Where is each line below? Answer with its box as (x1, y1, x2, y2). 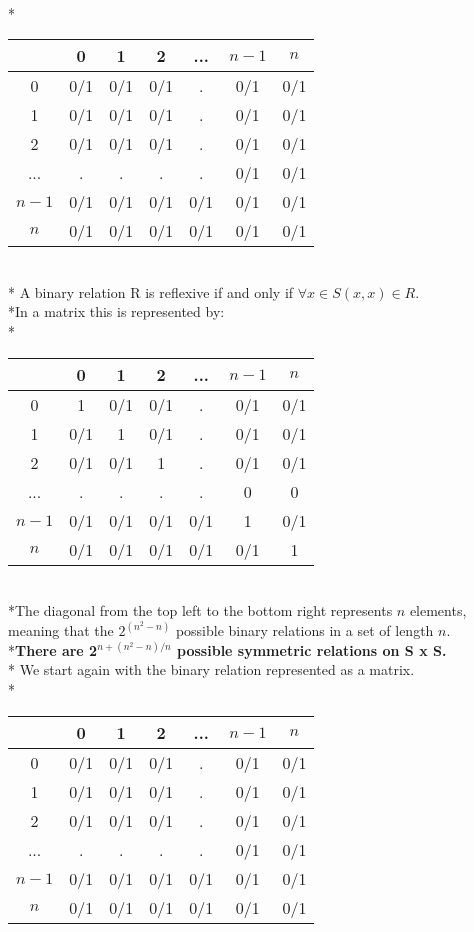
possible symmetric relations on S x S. (177, 639, 447, 660)
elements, (409, 600, 467, 621)
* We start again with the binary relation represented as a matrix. (8, 659, 415, 680)
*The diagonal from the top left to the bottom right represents (8, 600, 393, 621)
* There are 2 (8, 639, 98, 660)
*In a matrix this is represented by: (8, 301, 225, 322)
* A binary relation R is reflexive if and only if (8, 281, 294, 302)
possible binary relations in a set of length (175, 620, 434, 641)
